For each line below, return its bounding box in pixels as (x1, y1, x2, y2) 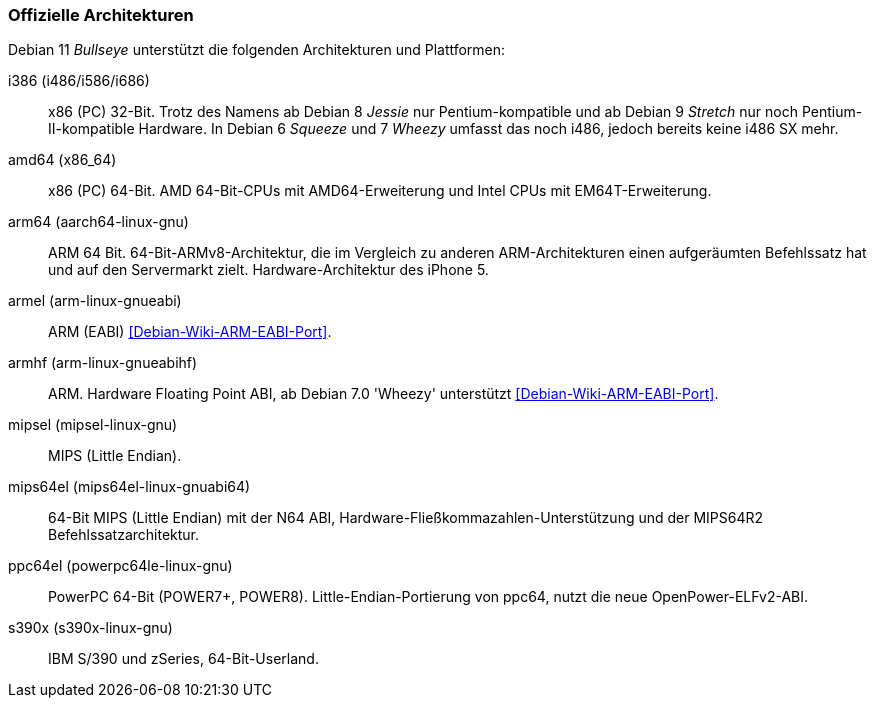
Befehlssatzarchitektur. (48, 526, 200, 544)
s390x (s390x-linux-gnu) (8, 619, 173, 637)
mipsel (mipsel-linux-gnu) (8, 416, 178, 434)
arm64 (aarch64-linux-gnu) (8, 213, 189, 231)
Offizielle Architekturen (8, 5, 194, 25)
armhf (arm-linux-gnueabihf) (8, 354, 198, 372)
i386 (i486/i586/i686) (8, 72, 150, 90)
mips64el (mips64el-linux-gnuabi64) (8, 478, 251, 496)
